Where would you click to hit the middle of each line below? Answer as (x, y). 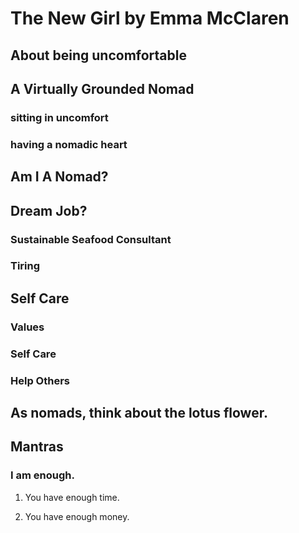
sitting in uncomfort (59, 117)
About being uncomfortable (99, 55)
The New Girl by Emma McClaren (150, 18)
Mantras (37, 447)
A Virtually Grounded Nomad (102, 88)
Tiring (25, 266)
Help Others (40, 380)
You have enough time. (72, 497)
